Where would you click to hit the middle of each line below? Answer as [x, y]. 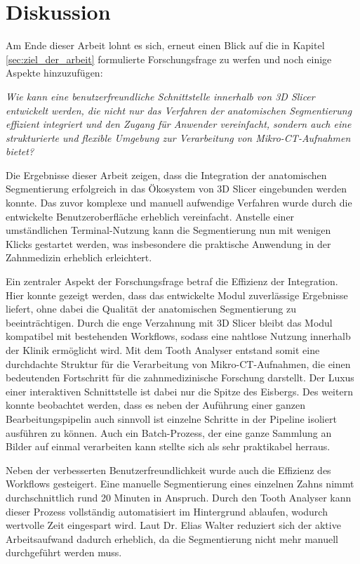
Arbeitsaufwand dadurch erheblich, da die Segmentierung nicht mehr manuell [172, 538]
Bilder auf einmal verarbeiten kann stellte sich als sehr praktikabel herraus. [168, 446]
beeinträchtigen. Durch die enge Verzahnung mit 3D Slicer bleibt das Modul [169, 322]
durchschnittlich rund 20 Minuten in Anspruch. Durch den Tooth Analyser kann [179, 497]
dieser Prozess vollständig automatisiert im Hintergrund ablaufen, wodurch [167, 511]
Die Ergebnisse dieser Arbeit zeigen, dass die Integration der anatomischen [166, 175]
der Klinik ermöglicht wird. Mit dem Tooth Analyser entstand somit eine [163, 350]
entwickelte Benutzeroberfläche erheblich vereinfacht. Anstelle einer [150, 216]
